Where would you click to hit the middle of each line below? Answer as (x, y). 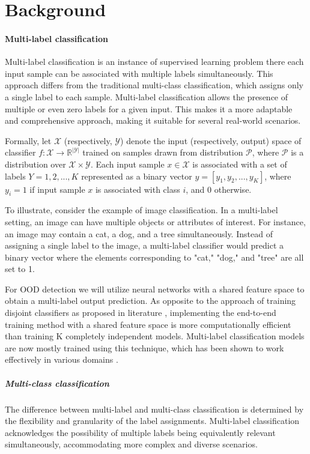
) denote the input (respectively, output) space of (211, 140)
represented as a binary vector (137, 176)
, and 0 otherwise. (219, 189)
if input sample (57, 189)
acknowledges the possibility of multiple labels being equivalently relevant (140, 432)
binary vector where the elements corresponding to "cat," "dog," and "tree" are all (154, 257)
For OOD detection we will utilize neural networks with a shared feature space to (155, 289)
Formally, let (28, 140)
